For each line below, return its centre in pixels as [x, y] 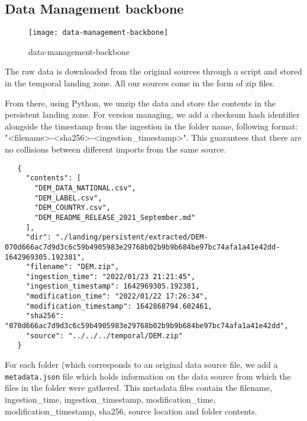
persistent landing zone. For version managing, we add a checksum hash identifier [152, 114]
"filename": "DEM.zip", [72, 267]
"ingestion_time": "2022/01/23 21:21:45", [111, 276]
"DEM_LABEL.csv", [68, 198]
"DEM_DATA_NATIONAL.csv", [85, 188]
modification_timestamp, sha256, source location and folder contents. [131, 411]
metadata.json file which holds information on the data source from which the [148, 376]
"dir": [38, 237]
